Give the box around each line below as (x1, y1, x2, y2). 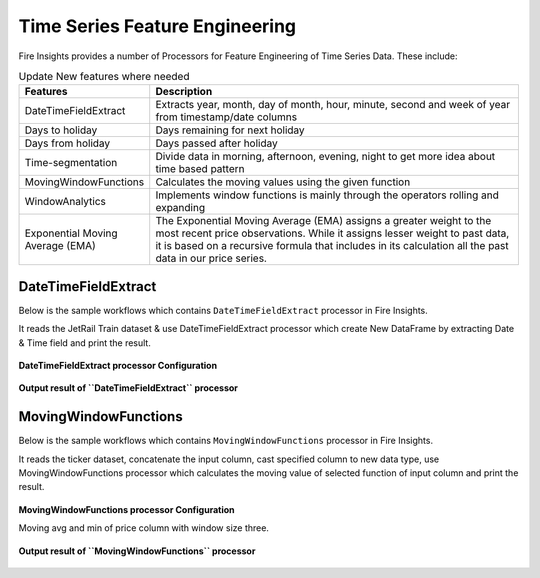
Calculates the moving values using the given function (155, 175, 411, 189)
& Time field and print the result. (18, 336, 152, 349)
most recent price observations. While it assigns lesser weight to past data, (155, 226, 510, 240)
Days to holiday (24, 123, 98, 137)
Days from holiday (24, 136, 111, 150)
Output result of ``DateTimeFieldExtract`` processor (18, 382, 239, 394)
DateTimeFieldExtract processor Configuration (18, 360, 218, 371)
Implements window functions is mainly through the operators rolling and (155, 188, 499, 202)
